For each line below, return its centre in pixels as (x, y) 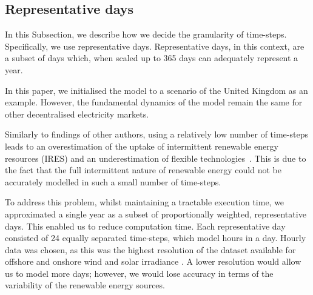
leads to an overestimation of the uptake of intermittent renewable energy (142, 146)
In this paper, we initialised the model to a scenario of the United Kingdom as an (156, 90)
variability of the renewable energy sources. (85, 285)
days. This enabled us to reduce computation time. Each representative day (145, 226)
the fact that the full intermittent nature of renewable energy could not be (143, 170)
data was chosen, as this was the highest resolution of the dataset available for (150, 249)
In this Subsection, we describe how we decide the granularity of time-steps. (146, 34)
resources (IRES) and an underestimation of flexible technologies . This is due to (156, 158)
